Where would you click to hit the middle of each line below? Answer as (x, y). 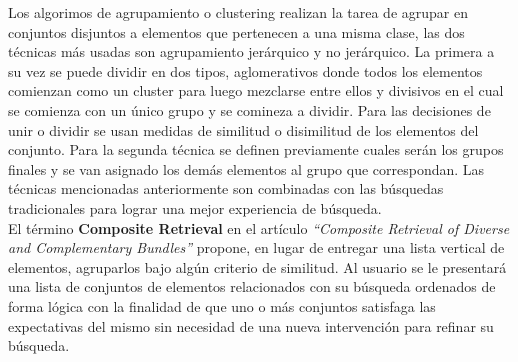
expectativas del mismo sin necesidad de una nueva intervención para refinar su (251, 325)
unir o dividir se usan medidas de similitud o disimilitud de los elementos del (243, 129)
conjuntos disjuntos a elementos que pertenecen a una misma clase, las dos (236, 31)
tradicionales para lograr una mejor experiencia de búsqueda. (195, 207)
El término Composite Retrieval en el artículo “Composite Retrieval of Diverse (259, 227)
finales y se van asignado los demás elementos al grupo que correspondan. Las (246, 168)
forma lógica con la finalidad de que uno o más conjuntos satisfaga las (222, 305)
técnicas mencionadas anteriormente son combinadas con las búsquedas (226, 188)
